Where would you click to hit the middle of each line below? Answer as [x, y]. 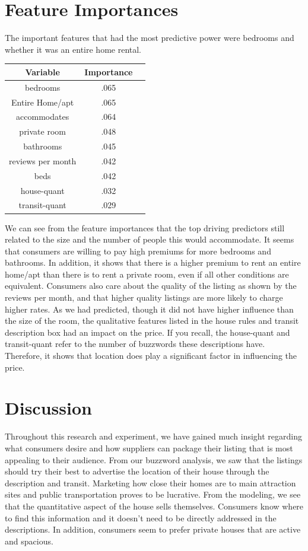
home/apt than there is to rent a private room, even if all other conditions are [147, 274]
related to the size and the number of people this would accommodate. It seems [150, 239]
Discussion [48, 408]
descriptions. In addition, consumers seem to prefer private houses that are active [153, 529]
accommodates [43, 117]
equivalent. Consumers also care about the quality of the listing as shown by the [151, 286]
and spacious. [29, 541]
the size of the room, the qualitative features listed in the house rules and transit [152, 321]
